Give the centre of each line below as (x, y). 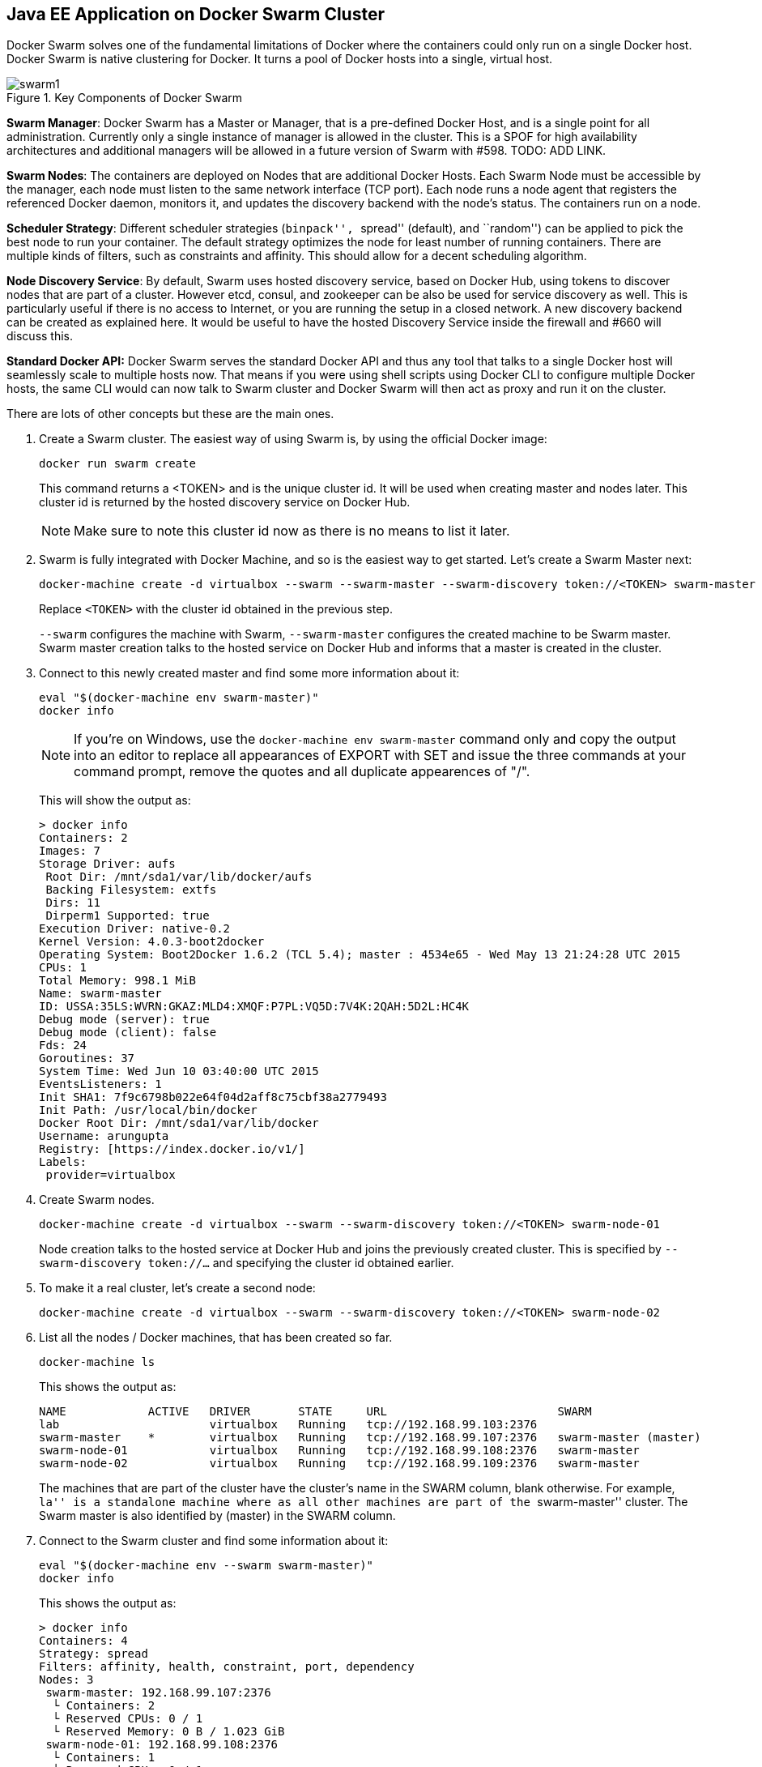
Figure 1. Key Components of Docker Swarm (124, 98)
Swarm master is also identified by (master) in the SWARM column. (217, 1516)
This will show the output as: (115, 800)
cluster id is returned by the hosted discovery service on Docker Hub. (225, 502)
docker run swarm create (117, 464)
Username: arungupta (104, 1136)
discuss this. (40, 336)
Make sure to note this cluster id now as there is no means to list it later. (292, 531)
